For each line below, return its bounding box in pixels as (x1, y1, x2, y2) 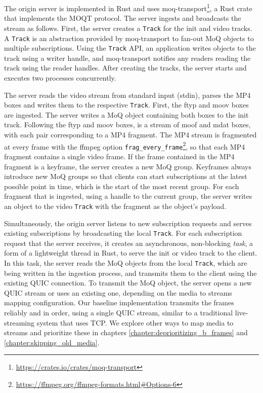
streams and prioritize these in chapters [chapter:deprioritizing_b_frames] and (4, 327, 248, 338)
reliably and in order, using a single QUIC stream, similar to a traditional (4, 307, 233, 318)
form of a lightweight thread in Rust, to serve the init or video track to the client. (4, 247, 257, 258)
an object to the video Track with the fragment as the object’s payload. (4, 200, 227, 211)
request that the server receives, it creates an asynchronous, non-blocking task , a (4, 237, 253, 248)
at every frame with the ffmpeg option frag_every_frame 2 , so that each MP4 (4, 139, 245, 152)
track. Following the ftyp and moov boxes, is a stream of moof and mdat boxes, (4, 119, 251, 130)
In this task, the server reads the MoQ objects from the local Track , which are (4, 258, 247, 268)
